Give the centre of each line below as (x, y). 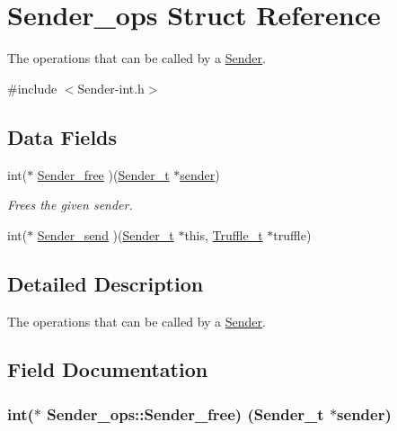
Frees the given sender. (70, 205)
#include (32, 88)
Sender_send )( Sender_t (106, 234)
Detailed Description (106, 283)
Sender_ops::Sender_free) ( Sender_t (185, 413)
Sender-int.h (111, 88)
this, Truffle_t (224, 234)
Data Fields (62, 136)
